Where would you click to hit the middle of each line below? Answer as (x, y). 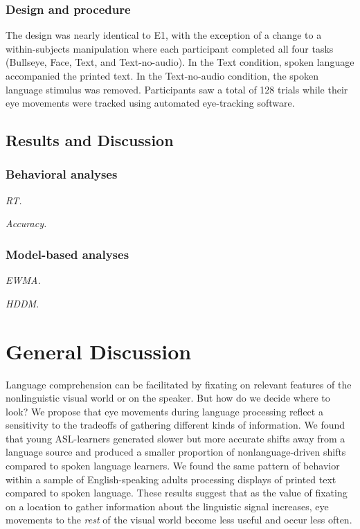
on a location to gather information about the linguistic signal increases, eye (167, 506)
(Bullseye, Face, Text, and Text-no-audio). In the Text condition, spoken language (180, 62)
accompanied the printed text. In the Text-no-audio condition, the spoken (162, 75)
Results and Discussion (90, 140)
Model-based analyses (67, 254)
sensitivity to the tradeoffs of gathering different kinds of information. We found (175, 425)
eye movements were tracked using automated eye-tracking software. (150, 103)
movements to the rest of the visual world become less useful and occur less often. (179, 520)
